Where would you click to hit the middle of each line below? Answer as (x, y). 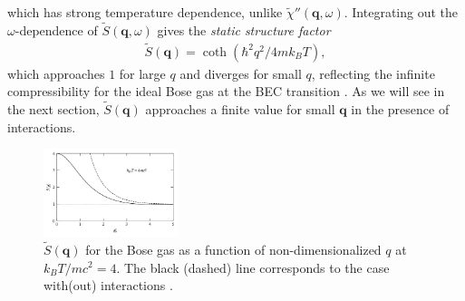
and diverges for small (241, 73)
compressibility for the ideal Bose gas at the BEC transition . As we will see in (226, 91)
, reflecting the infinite (373, 73)
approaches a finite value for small (240, 109)
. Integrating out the (401, 12)
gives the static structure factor (244, 29)
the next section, (53, 109)
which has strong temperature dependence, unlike (145, 12)
